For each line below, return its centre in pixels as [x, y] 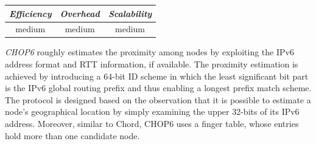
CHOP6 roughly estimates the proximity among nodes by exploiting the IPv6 [149, 52]
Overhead [80, 13]
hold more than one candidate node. [72, 135]
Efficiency [30, 13]
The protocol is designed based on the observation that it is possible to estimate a [158, 99]
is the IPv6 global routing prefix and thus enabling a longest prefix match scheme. [158, 88]
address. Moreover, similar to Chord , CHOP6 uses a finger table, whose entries [152, 123]
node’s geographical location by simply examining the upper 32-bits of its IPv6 [152, 111]
